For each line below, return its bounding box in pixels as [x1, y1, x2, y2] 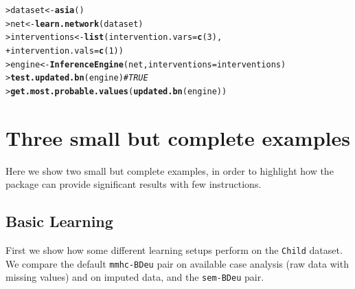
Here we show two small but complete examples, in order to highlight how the [5, 163, 334, 178]
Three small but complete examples [5, 123, 350, 151]
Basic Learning [5, 211, 113, 232]
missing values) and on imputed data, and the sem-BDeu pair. [5, 270, 264, 284]
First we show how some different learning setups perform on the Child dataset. [5, 243, 343, 257]
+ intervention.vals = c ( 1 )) [5, 45, 124, 56]
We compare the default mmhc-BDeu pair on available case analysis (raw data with [5, 256, 349, 270]
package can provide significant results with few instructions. [5, 177, 262, 191]
